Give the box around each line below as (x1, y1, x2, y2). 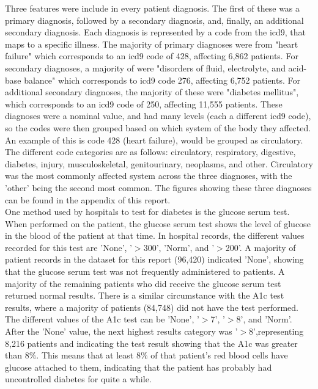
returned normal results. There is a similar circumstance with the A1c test (5, 289, 284, 302)
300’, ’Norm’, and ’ (143, 241, 215, 253)
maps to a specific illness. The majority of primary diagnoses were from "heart (5, 37, 298, 50)
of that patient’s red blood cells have (150, 349, 288, 362)
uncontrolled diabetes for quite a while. (5, 373, 152, 385)
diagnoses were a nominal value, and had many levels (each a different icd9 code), (5, 109, 311, 122)
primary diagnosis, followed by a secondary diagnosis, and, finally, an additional (5, 13, 304, 26)
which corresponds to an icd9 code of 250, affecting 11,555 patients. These (5, 97, 283, 110)
